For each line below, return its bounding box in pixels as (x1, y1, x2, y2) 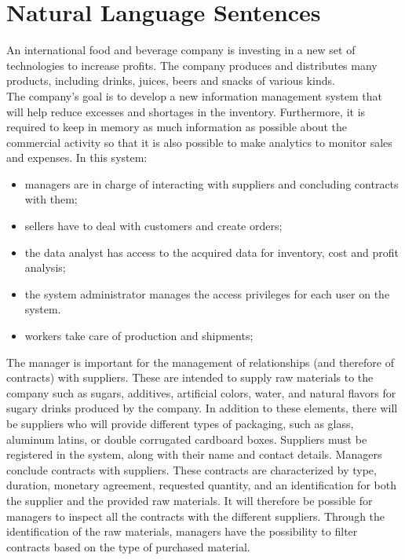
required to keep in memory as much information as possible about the (6, 119, 348, 135)
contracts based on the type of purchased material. (6, 538, 250, 555)
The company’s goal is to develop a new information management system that (6, 87, 383, 104)
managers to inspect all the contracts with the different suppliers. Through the (6, 507, 385, 524)
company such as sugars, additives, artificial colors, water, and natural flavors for (6, 384, 396, 401)
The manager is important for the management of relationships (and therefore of (6, 353, 394, 370)
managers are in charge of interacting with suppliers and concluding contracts (24, 175, 399, 192)
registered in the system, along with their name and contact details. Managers (6, 446, 382, 463)
